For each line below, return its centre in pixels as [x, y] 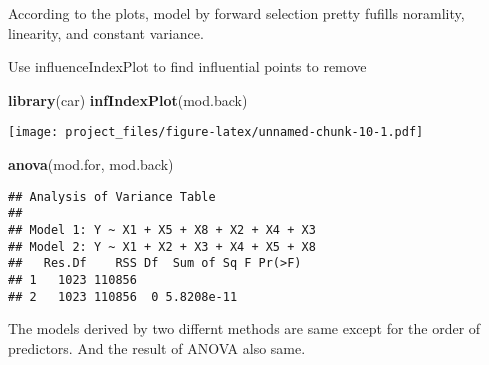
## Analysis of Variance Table [112, 196]
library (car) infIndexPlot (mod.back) [128, 99]
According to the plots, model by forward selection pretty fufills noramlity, [236, 13]
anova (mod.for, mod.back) [91, 164]
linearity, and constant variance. [106, 32]
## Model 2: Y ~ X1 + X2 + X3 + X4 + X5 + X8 [162, 246]
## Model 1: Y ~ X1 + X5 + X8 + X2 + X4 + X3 [162, 229]
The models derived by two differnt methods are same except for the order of [244, 328]
